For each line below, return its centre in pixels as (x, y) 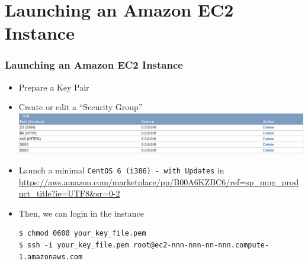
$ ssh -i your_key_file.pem (74, 245)
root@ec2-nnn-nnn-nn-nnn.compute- (201, 245)
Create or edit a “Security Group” (81, 107)
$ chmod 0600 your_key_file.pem (82, 234)
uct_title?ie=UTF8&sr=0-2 (69, 193)
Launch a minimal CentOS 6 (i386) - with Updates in (121, 170)
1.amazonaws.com (51, 257)
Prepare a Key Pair (54, 87)
